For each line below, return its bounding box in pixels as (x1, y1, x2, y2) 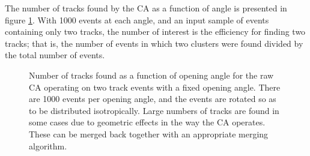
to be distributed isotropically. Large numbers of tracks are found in (29, 104, 279, 116)
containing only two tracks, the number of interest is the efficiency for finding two (5, 25, 306, 38)
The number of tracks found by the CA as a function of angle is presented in (5, 2, 287, 14)
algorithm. (29, 139, 67, 152)
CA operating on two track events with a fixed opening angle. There (29, 80, 281, 93)
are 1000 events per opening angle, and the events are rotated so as (29, 92, 276, 105)
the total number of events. (5, 49, 105, 61)
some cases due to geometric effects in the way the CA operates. (29, 116, 266, 128)
